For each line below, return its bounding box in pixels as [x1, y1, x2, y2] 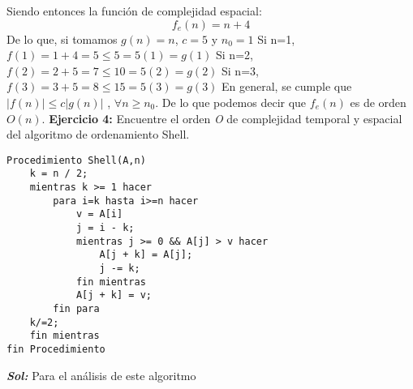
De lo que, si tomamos [6, 30, 118, 47]
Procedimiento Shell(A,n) [6, 154, 146, 166]
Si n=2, [216, 46, 253, 63]
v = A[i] [75, 208, 123, 220]
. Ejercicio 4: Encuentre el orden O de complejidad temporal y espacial [41, 109, 402, 126]
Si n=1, [257, 30, 295, 47]
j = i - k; [75, 222, 135, 234]
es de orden [350, 93, 407, 110]
